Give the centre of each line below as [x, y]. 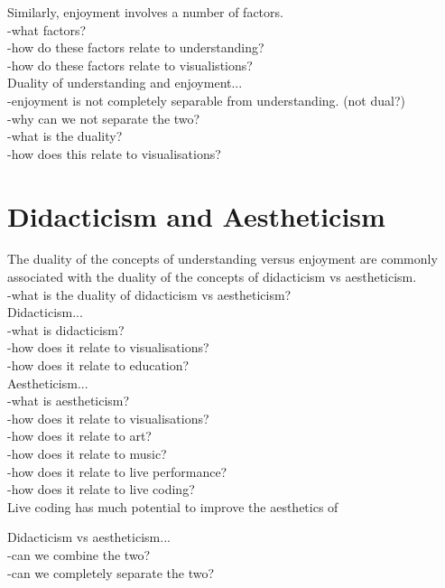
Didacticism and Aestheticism [196, 215]
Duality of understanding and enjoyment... [125, 83]
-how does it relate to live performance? [117, 471]
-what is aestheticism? [69, 401]
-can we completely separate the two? [111, 572]
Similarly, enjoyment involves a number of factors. [145, 12]
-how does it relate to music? [87, 453]
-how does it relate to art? [79, 436]
